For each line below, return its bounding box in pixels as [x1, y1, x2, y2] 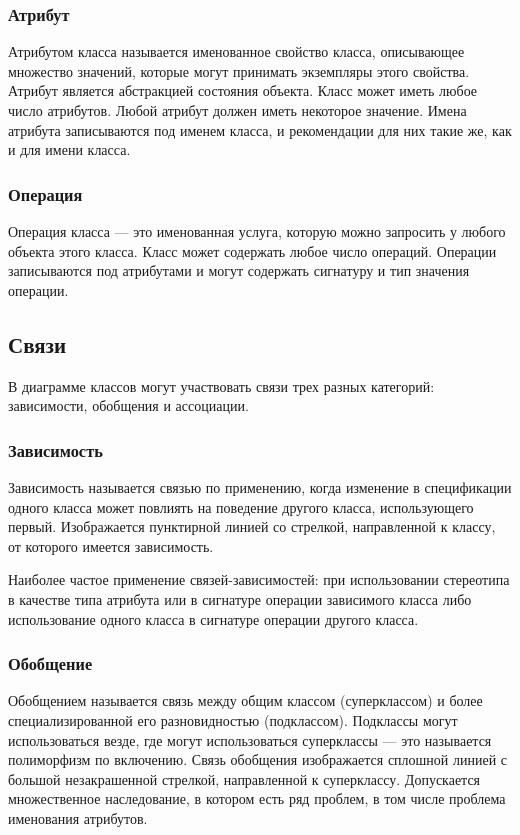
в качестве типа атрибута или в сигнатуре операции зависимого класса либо [8, 588, 472, 609]
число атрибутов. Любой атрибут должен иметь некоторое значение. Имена [8, 100, 467, 120]
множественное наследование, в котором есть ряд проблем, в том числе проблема [8, 788, 506, 809]
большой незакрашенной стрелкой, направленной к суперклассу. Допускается [8, 768, 481, 789]
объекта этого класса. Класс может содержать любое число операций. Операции [8, 240, 497, 261]
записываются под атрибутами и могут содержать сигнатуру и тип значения [8, 260, 470, 281]
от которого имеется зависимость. [8, 535, 214, 556]
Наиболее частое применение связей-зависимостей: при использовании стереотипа [8, 569, 510, 590]
